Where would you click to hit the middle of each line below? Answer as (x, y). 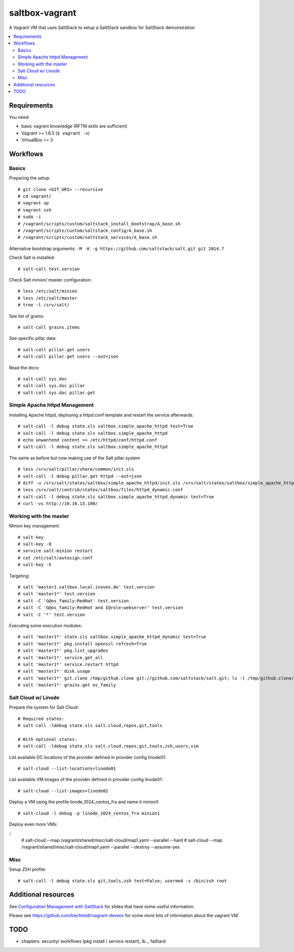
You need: (19, 117)
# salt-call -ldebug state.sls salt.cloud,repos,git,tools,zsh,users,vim (108, 746)
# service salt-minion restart (55, 551)
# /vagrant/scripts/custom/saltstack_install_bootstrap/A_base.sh (99, 224)
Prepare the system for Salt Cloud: (44, 707)
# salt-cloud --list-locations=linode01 (67, 768)
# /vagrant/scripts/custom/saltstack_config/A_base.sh (85, 231)
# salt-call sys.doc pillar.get (57, 392)
